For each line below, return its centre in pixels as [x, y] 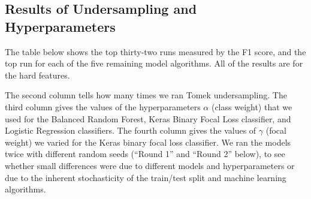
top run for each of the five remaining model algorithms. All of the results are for [154, 63]
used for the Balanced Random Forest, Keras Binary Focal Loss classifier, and [148, 118]
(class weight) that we [252, 106]
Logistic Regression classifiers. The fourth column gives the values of [131, 130]
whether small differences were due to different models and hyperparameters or [150, 165]
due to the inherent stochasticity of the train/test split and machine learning [146, 177]
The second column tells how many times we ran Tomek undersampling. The [146, 95]
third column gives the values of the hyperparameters [103, 106]
